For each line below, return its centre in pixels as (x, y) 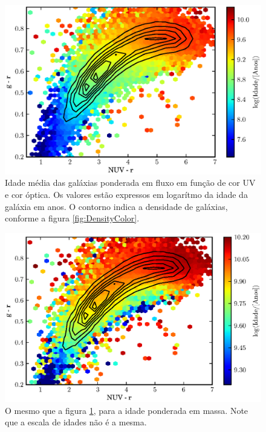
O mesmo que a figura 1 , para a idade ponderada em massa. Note (127, 410)
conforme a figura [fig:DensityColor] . (72, 218)
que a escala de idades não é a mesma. (76, 422)
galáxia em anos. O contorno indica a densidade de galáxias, (116, 206)
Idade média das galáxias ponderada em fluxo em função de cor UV (130, 183)
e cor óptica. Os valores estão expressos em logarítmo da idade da (126, 194)
